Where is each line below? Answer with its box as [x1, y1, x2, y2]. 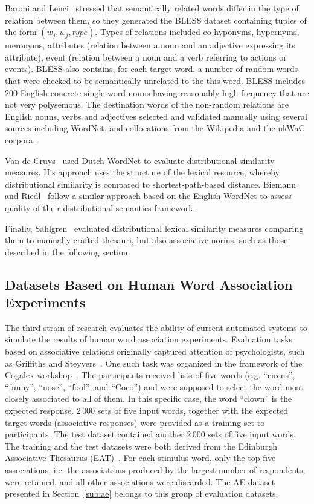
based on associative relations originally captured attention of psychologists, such [5, 345, 305, 358]
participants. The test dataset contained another [5, 428, 184, 440]
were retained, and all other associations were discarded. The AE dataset [5, 475, 275, 488]
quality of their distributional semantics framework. [5, 201, 196, 214]
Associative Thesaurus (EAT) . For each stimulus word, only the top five [5, 451, 276, 464]
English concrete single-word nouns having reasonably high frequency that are [20, 86, 309, 99]
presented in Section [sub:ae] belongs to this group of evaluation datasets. [5, 487, 278, 500]
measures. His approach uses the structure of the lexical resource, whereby [5, 166, 280, 178]
